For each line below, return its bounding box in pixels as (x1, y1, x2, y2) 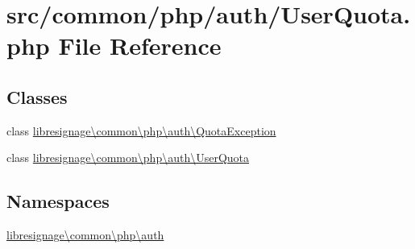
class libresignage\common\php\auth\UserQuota (6, 149, 250, 166)
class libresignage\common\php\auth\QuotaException (6, 122, 276, 139)
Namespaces (6, 189, 110, 214)
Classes (6, 84, 68, 109)
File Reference (58, 29, 222, 62)
